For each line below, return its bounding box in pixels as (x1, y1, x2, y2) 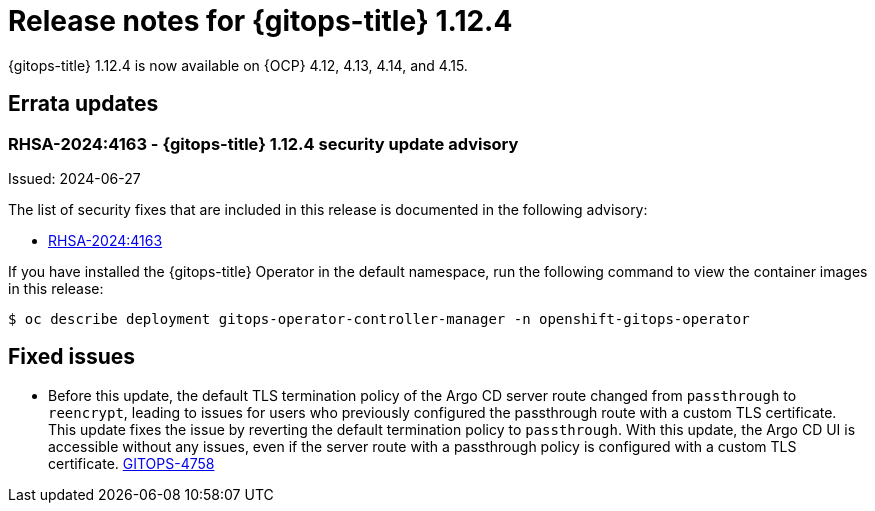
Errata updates (8, 91, 159, 117)
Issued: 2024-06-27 (8, 169, 141, 187)
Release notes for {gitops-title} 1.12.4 (8, 4, 513, 38)
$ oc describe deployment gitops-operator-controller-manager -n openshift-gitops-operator (8, 310, 750, 327)
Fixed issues (8, 344, 136, 370)
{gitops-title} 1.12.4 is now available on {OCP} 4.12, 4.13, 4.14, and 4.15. (8, 56, 468, 74)
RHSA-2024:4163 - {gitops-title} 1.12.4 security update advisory (8, 133, 519, 154)
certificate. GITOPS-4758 (48, 454, 215, 472)
